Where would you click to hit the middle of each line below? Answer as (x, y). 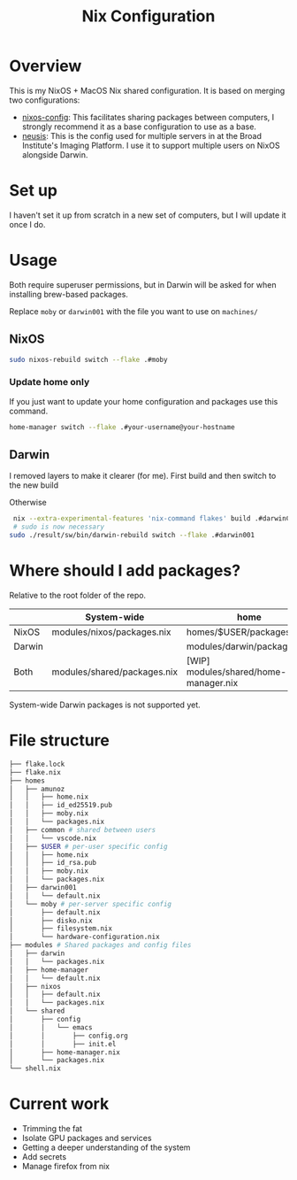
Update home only (49, 382)
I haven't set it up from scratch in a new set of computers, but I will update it (148, 215)
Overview (46, 66)
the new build (34, 485)
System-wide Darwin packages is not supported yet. (105, 705)
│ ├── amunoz (37, 789)
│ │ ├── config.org (69, 1036)
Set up (33, 191)
